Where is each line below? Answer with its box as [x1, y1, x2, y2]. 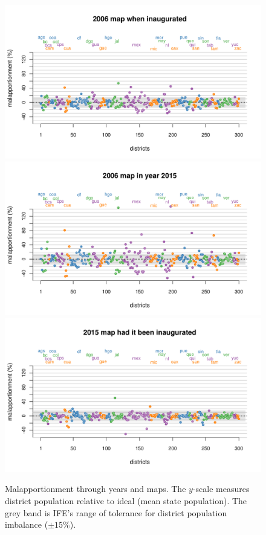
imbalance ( [5, 518, 48, 531]
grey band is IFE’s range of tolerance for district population [5, 506, 227, 519]
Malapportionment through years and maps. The [5, 482, 186, 495]
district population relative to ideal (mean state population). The [5, 494, 247, 507]
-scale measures [192, 482, 250, 495]
